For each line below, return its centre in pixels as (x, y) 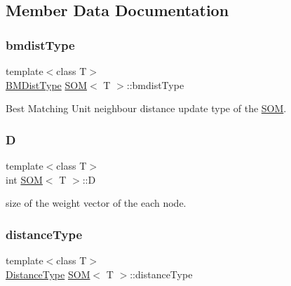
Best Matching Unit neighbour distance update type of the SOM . (146, 108)
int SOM (24, 179)
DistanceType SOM (48, 274)
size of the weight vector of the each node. (96, 203)
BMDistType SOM (46, 84)
